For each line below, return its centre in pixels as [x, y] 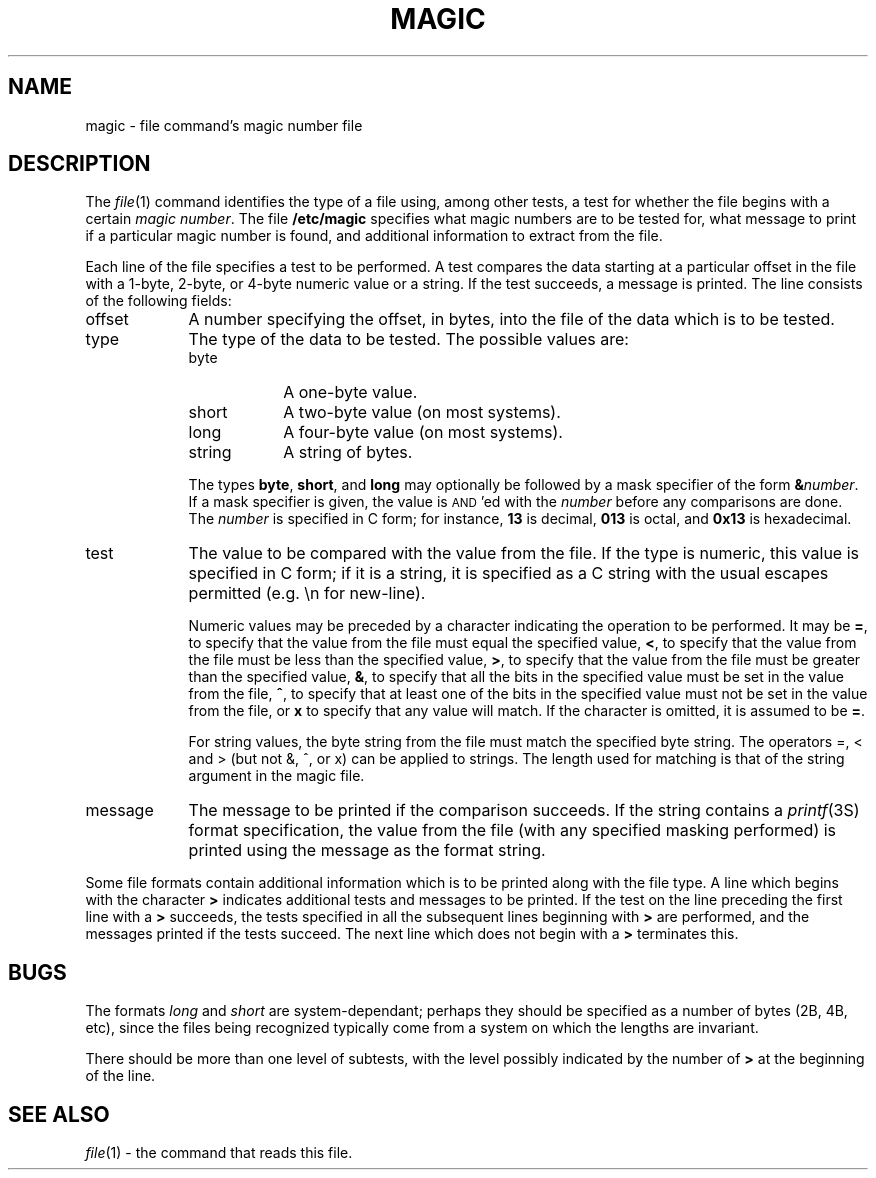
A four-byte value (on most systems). [423, 432]
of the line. [120, 1076]
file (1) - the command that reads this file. [219, 1153]
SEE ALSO [59, 1114]
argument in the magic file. [276, 776]
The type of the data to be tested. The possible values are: [408, 339]
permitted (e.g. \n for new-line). [307, 593]
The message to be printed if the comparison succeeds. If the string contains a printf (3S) [524, 810]
